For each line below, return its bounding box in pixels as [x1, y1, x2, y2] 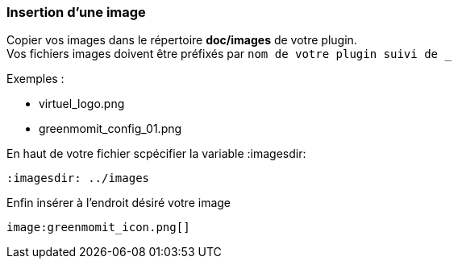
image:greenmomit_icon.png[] [6, 221, 190, 234]
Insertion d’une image [6, 4, 146, 20]
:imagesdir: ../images [6, 172, 150, 185]
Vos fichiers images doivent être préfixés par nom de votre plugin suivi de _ [6, 47, 452, 61]
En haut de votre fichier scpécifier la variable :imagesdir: [6, 147, 306, 161]
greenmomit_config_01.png [39, 122, 182, 136]
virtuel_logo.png [39, 97, 125, 111]
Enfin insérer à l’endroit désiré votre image [6, 196, 231, 210]
